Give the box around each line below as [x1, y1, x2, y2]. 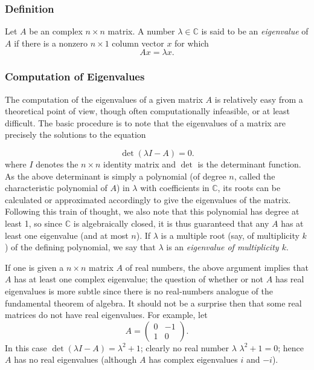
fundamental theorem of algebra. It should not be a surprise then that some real [5, 296, 302, 309]
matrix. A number [107, 25, 175, 37]
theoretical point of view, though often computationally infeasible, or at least [5, 105, 290, 117]
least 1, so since [5, 216, 63, 229]
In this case [5, 341, 47, 354]
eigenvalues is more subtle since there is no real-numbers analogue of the [5, 284, 273, 297]
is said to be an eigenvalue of [201, 25, 309, 37]
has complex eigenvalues [149, 353, 238, 366]
